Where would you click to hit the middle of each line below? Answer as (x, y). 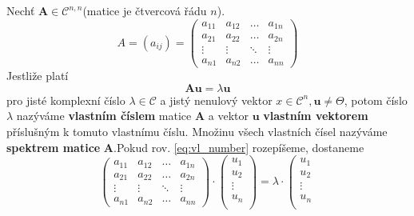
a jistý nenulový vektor (216, 100)
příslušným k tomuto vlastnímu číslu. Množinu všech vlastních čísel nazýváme (197, 131)
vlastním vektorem (316, 116)
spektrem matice (54, 147)
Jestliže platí (38, 76)
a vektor (229, 116)
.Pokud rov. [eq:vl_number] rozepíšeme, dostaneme (239, 147)
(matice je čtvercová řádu (145, 10)
